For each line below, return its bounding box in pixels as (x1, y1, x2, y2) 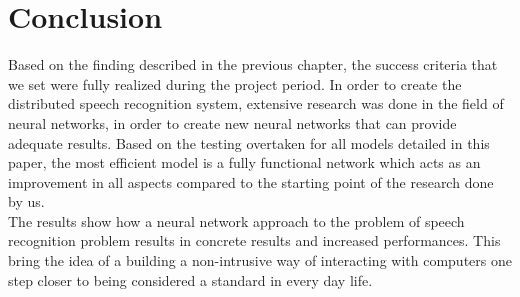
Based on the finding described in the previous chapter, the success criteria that (8, 54, 498, 75)
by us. (8, 191, 45, 212)
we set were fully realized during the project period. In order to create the (8, 73, 462, 94)
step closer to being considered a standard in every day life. (8, 269, 373, 290)
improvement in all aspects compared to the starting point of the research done (8, 171, 494, 192)
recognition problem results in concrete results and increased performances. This (8, 230, 501, 251)
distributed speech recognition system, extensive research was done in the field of (8, 93, 504, 114)
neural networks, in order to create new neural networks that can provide (8, 112, 457, 133)
